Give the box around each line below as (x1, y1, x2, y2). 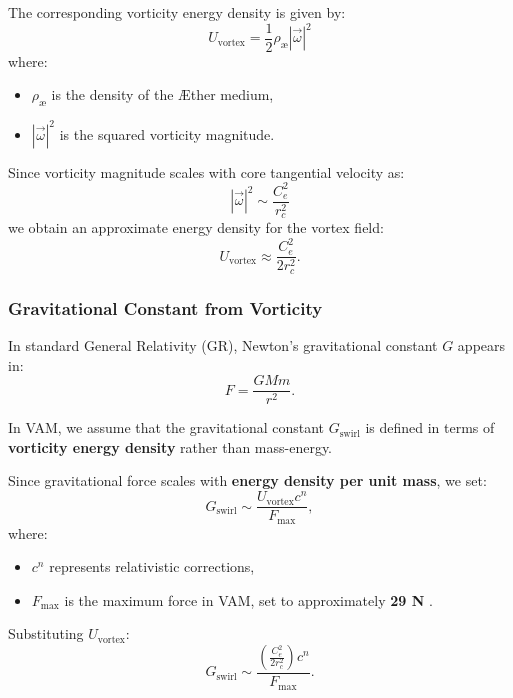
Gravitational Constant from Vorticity (8, 295, 323, 320)
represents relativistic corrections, (49, 556, 255, 577)
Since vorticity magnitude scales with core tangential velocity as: (8, 161, 405, 182)
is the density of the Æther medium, (51, 84, 274, 105)
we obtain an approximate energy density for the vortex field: (8, 217, 384, 238)
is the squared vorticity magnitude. (59, 123, 275, 144)
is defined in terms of (365, 417, 495, 438)
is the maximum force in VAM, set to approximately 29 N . (64, 589, 433, 610)
